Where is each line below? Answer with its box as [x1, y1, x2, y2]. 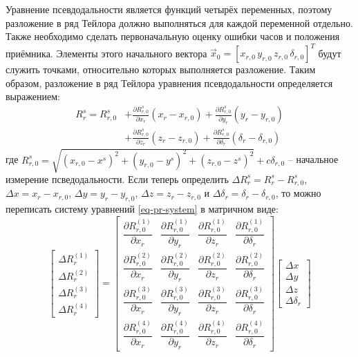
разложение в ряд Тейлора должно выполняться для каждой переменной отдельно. [6, 15, 353, 30]
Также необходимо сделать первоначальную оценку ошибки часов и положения [6, 29, 340, 44]
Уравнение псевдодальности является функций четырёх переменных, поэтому [6, 2, 332, 16]
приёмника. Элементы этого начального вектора [6, 46, 207, 60]
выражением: [6, 89, 60, 104]
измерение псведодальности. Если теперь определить [6, 171, 229, 186]
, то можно [275, 186, 321, 200]
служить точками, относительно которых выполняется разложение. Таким [6, 62, 316, 77]
